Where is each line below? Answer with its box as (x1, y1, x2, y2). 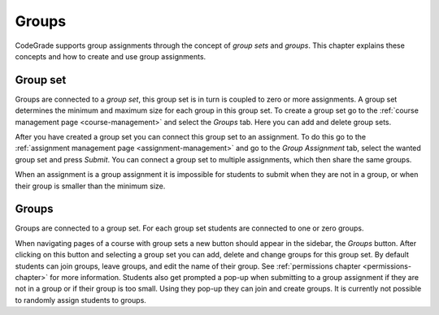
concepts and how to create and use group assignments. (15, 51, 206, 61)
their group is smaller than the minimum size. (15, 181, 166, 191)
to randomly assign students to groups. (15, 295, 146, 304)
